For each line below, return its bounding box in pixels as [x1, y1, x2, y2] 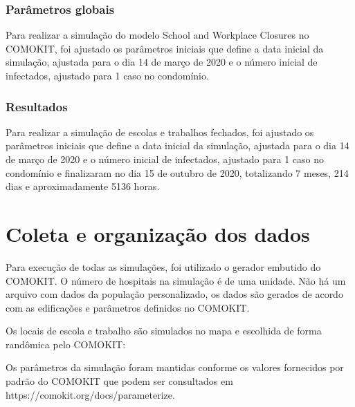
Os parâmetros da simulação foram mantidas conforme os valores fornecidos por [6, 360, 344, 375]
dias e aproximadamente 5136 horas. [6, 179, 160, 193]
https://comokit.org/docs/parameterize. [6, 387, 175, 401]
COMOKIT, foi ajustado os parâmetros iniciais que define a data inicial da [6, 41, 324, 55]
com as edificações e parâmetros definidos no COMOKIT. [6, 300, 250, 314]
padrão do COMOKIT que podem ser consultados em [6, 374, 233, 388]
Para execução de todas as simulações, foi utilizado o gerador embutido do [6, 259, 321, 274]
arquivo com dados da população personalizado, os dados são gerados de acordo [6, 287, 343, 301]
